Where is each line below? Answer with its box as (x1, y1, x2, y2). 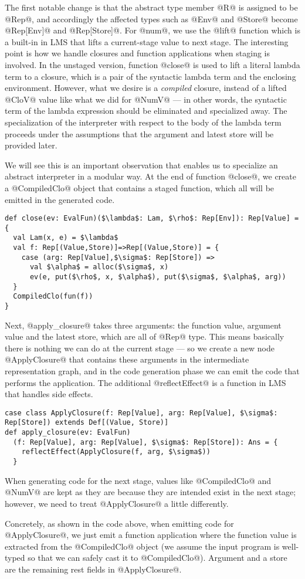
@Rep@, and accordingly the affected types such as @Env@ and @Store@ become (5, 12, 298, 25)
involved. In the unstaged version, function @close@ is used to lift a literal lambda (5, 58, 300, 70)
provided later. (5, 139, 57, 151)
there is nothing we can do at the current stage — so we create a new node (5, 341, 274, 354)
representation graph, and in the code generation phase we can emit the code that (5, 365, 300, 377)
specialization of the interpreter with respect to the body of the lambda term (5, 116, 282, 128)
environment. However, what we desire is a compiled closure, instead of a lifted (5, 82, 287, 94)
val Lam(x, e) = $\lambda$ (13, 233, 118, 242)
